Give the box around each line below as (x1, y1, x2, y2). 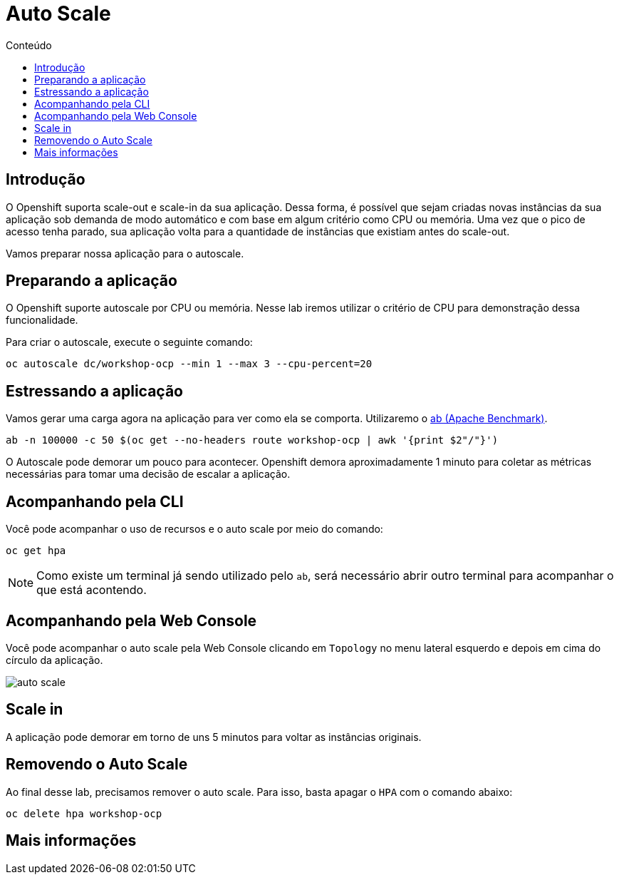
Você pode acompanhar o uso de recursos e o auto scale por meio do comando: (6, 523, 383, 536)
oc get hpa (6, 545, 66, 557)
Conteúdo (6, 39, 52, 51)
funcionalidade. (6, 314, 78, 327)
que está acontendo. (36, 583, 147, 598)
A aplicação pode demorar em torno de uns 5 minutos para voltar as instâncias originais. (6, 730, 422, 743)
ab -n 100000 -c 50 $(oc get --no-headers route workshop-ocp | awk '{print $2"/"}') (6, 434, 499, 446)
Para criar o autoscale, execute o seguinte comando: (6, 336, 253, 349)
